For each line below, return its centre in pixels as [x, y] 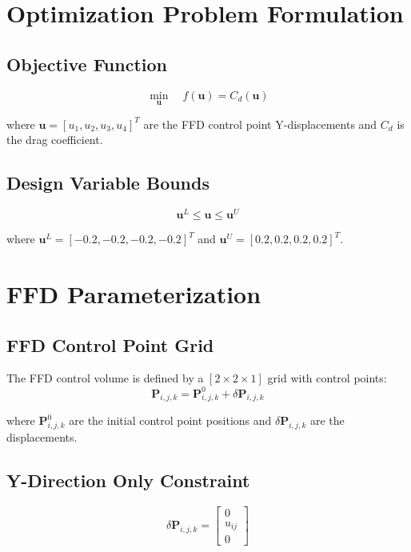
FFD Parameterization [134, 294]
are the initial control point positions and [170, 420]
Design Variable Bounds [108, 183]
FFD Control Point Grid [110, 344]
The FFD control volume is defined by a [105, 378]
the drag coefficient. [55, 140]
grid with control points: [327, 378]
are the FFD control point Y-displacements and [260, 124]
